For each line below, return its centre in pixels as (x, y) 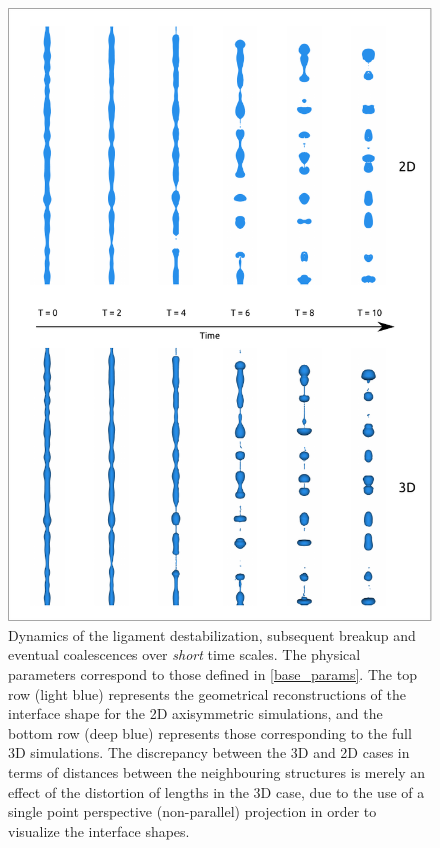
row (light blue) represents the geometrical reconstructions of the (207, 693)
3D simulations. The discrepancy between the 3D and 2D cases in (209, 752)
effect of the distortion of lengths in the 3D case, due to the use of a (216, 791)
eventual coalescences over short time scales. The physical (184, 654)
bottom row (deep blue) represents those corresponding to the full (210, 732)
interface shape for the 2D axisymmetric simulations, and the (195, 713)
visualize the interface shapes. (99, 830)
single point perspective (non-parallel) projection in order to (192, 811)
